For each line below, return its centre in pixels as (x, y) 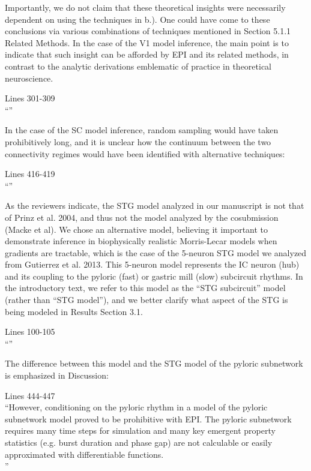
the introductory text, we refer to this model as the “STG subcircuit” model (145, 288)
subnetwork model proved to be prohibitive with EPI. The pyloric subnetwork (148, 418)
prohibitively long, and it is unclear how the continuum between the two (138, 141)
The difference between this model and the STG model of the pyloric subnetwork (154, 363)
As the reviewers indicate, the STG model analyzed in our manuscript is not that (155, 205)
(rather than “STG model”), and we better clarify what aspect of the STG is (146, 300)
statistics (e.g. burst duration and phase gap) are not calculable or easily (139, 442)
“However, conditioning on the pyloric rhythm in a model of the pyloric (136, 407)
